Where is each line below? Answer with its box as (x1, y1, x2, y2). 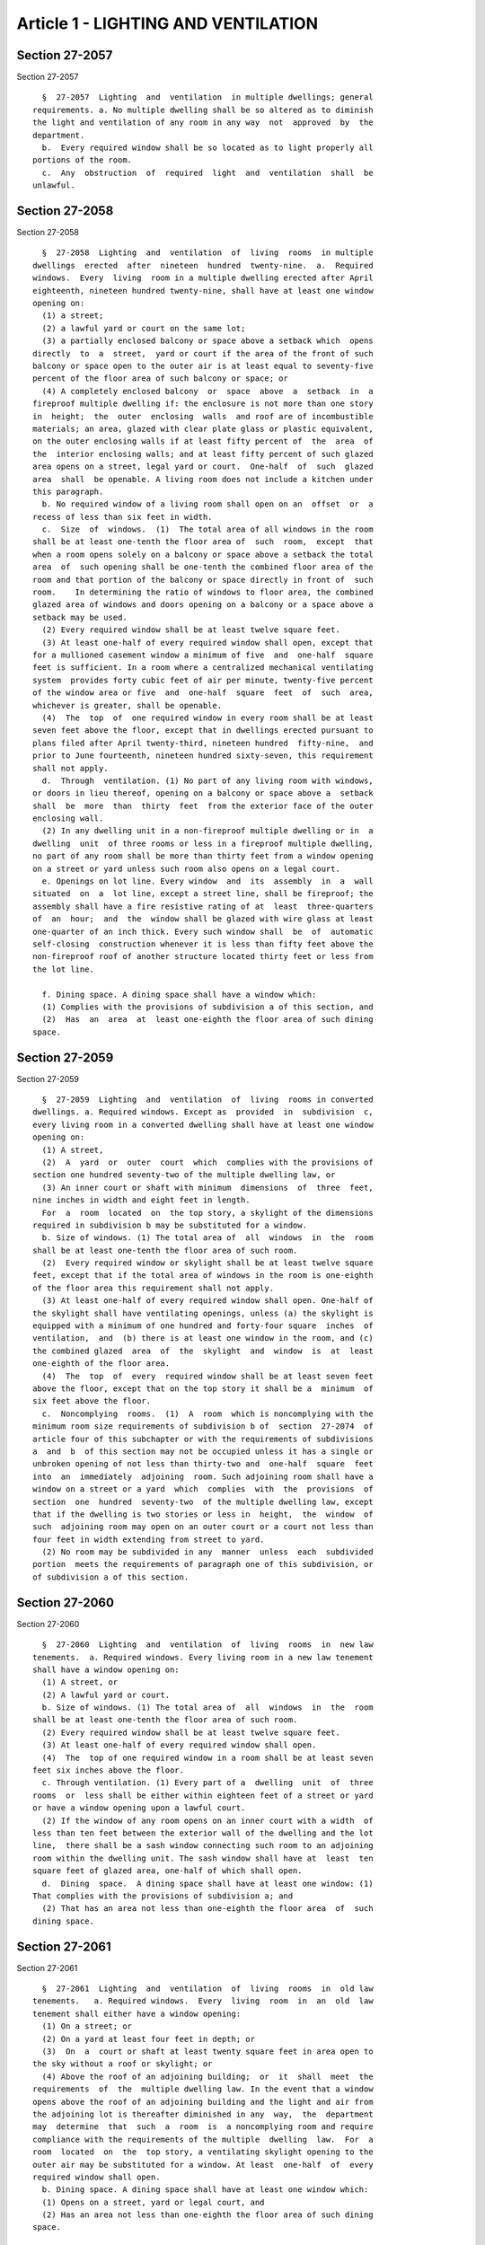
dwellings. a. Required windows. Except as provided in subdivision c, (32, 1107, 374, 1117)
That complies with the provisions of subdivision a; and (32, 1890, 294, 1901)
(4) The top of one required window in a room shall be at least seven (41, 1752, 374, 1763)
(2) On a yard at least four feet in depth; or (41, 2034, 256, 2044)
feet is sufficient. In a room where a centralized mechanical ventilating (32, 663, 374, 673)
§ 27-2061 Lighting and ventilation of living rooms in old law (41, 1984, 374, 1994)
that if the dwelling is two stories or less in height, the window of (32, 1509, 374, 1519)
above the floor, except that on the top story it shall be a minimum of (32, 1383, 374, 1394)
